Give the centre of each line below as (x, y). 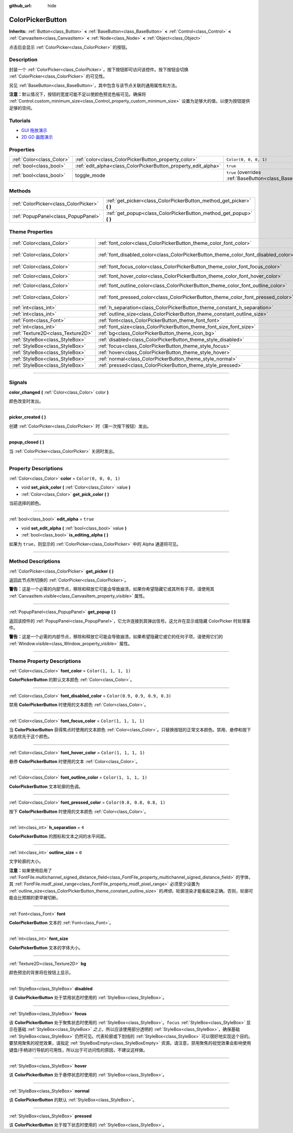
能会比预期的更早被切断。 (35, 898)
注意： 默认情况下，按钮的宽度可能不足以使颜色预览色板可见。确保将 (77, 94)
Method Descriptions (35, 561)
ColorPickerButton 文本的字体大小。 (46, 947)
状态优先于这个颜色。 (31, 737)
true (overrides (244, 172)
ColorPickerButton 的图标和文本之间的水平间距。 (59, 836)
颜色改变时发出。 (26, 401)
